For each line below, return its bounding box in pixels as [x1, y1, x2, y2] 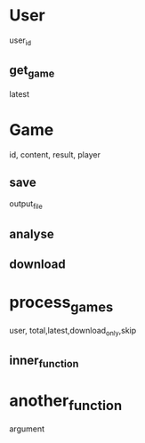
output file [9, 198, 43, 212]
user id [9, 35, 32, 47]
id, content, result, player [9, 149, 101, 160]
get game [9, 63, 55, 80]
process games [9, 293, 114, 316]
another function [9, 391, 123, 414]
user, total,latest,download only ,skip [9, 325, 137, 338]
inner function [9, 352, 79, 370]
